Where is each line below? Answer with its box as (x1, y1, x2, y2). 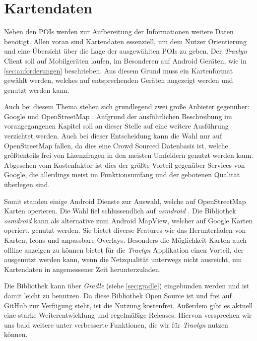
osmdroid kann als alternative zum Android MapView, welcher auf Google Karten (4, 215, 253, 225)
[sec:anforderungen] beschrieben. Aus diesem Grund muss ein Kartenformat (4, 65, 233, 75)
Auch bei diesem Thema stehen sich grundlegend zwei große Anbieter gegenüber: (4, 101, 250, 112)
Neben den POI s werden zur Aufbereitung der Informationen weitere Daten (4, 26, 234, 37)
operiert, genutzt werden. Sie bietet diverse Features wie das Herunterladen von (4, 225, 246, 235)
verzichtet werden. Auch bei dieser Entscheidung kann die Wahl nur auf (4, 131, 222, 141)
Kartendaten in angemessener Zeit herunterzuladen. (4, 264, 161, 274)
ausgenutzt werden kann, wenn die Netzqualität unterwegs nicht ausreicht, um (4, 254, 242, 265)
